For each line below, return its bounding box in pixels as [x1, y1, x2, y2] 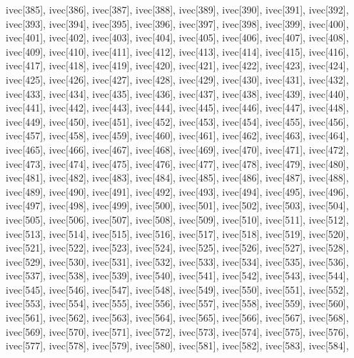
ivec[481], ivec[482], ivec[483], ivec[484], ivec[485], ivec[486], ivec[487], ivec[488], [6, 170, 349, 185]
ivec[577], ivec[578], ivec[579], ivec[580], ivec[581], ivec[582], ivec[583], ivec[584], [6, 338, 349, 353]
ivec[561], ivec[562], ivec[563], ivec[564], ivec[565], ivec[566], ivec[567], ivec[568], [6, 310, 349, 325]
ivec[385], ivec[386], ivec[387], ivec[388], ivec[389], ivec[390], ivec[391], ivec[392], [6, 2, 349, 16]
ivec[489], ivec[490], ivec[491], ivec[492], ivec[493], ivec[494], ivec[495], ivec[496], [6, 184, 349, 199]
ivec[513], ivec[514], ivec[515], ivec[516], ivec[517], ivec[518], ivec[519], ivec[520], [6, 226, 349, 241]
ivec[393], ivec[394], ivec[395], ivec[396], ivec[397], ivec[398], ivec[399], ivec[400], [6, 16, 349, 31]
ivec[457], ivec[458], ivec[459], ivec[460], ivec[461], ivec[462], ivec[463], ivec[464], [6, 128, 349, 143]
